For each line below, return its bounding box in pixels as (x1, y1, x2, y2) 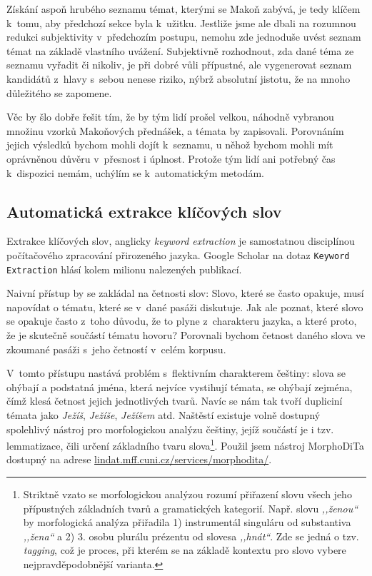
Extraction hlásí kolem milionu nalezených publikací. (6, 261, 242, 276)
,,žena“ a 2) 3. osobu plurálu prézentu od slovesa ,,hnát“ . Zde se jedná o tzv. (23, 528, 359, 543)
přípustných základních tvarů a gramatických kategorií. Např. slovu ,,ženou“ (23, 500, 358, 515)
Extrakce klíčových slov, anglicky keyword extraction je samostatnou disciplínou (6, 233, 355, 248)
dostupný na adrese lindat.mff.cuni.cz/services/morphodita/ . (6, 452, 272, 467)
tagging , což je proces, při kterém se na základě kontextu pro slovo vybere (23, 542, 346, 557)
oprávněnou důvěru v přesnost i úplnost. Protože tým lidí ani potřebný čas (6, 151, 336, 166)
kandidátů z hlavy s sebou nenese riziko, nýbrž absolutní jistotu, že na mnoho (6, 71, 351, 86)
